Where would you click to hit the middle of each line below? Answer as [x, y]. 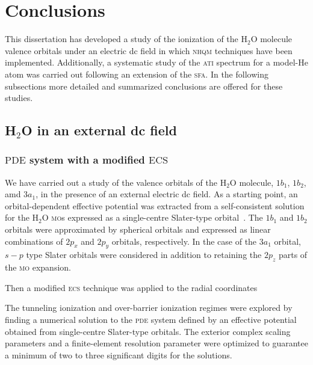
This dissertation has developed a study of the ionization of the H [126, 39]
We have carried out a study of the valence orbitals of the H [116, 182]
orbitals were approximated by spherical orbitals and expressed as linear [138, 229]
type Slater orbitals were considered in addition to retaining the [144, 255]
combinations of [34, 241]
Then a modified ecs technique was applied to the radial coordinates [131, 287]
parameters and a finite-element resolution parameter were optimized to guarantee [156, 343]
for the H [22, 217]
